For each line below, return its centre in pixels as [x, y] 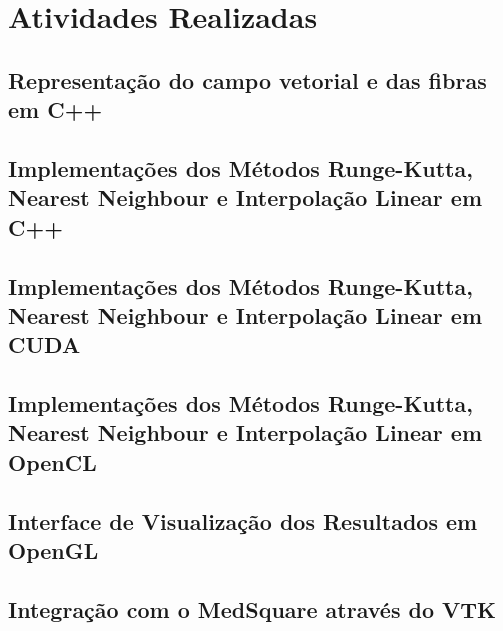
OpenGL [53, 550]
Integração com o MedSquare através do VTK [252, 608]
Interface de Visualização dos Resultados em [243, 520]
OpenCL [52, 461]
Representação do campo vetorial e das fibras [247, 79]
